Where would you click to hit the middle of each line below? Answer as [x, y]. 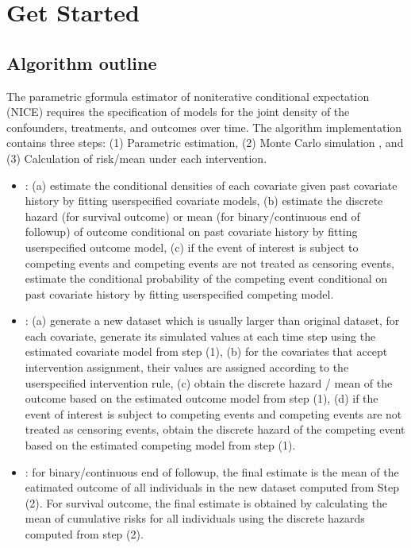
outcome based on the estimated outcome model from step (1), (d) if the [202, 398]
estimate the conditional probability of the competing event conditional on [206, 278]
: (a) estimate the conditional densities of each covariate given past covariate [211, 185]
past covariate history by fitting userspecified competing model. [179, 293]
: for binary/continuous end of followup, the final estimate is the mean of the [212, 471]
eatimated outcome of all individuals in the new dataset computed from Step [212, 487]
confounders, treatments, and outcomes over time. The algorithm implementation [204, 127]
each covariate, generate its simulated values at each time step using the [200, 336]
